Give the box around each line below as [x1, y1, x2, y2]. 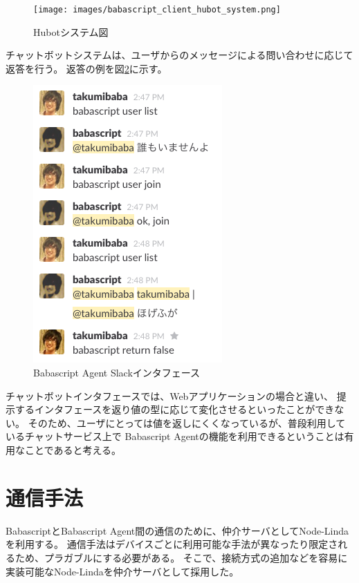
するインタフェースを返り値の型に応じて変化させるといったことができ [15, 402, 335, 417]
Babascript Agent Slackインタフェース [33, 365, 201, 380]
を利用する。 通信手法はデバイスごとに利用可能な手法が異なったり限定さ [6, 537, 338, 551]
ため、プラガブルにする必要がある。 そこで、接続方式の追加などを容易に [15, 550, 348, 564]
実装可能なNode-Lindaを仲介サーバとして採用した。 [6, 564, 239, 578]
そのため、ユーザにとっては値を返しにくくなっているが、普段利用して [28, 415, 346, 430]
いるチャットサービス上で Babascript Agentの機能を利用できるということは [6, 429, 344, 443]
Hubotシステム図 [33, 24, 109, 39]
